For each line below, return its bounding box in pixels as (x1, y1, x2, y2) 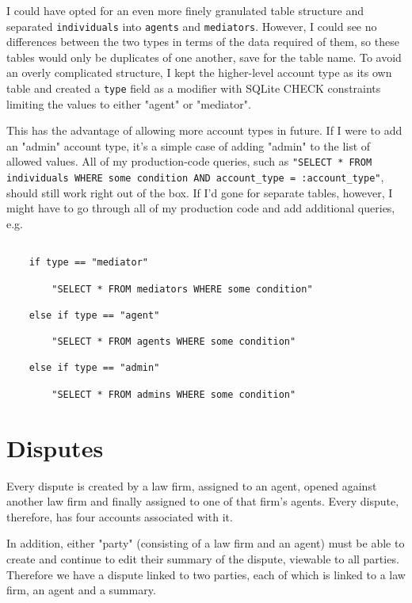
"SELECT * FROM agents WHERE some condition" (51, 336, 296, 348)
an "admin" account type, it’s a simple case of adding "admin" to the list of (6, 137, 371, 154)
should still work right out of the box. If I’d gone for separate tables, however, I (6, 184, 393, 200)
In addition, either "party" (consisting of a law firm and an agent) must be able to (6, 535, 405, 551)
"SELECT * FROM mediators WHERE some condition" (51, 283, 313, 295)
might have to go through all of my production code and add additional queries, (6, 200, 395, 216)
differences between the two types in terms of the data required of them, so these (6, 33, 399, 50)
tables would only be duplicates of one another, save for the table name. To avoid (6, 48, 402, 65)
